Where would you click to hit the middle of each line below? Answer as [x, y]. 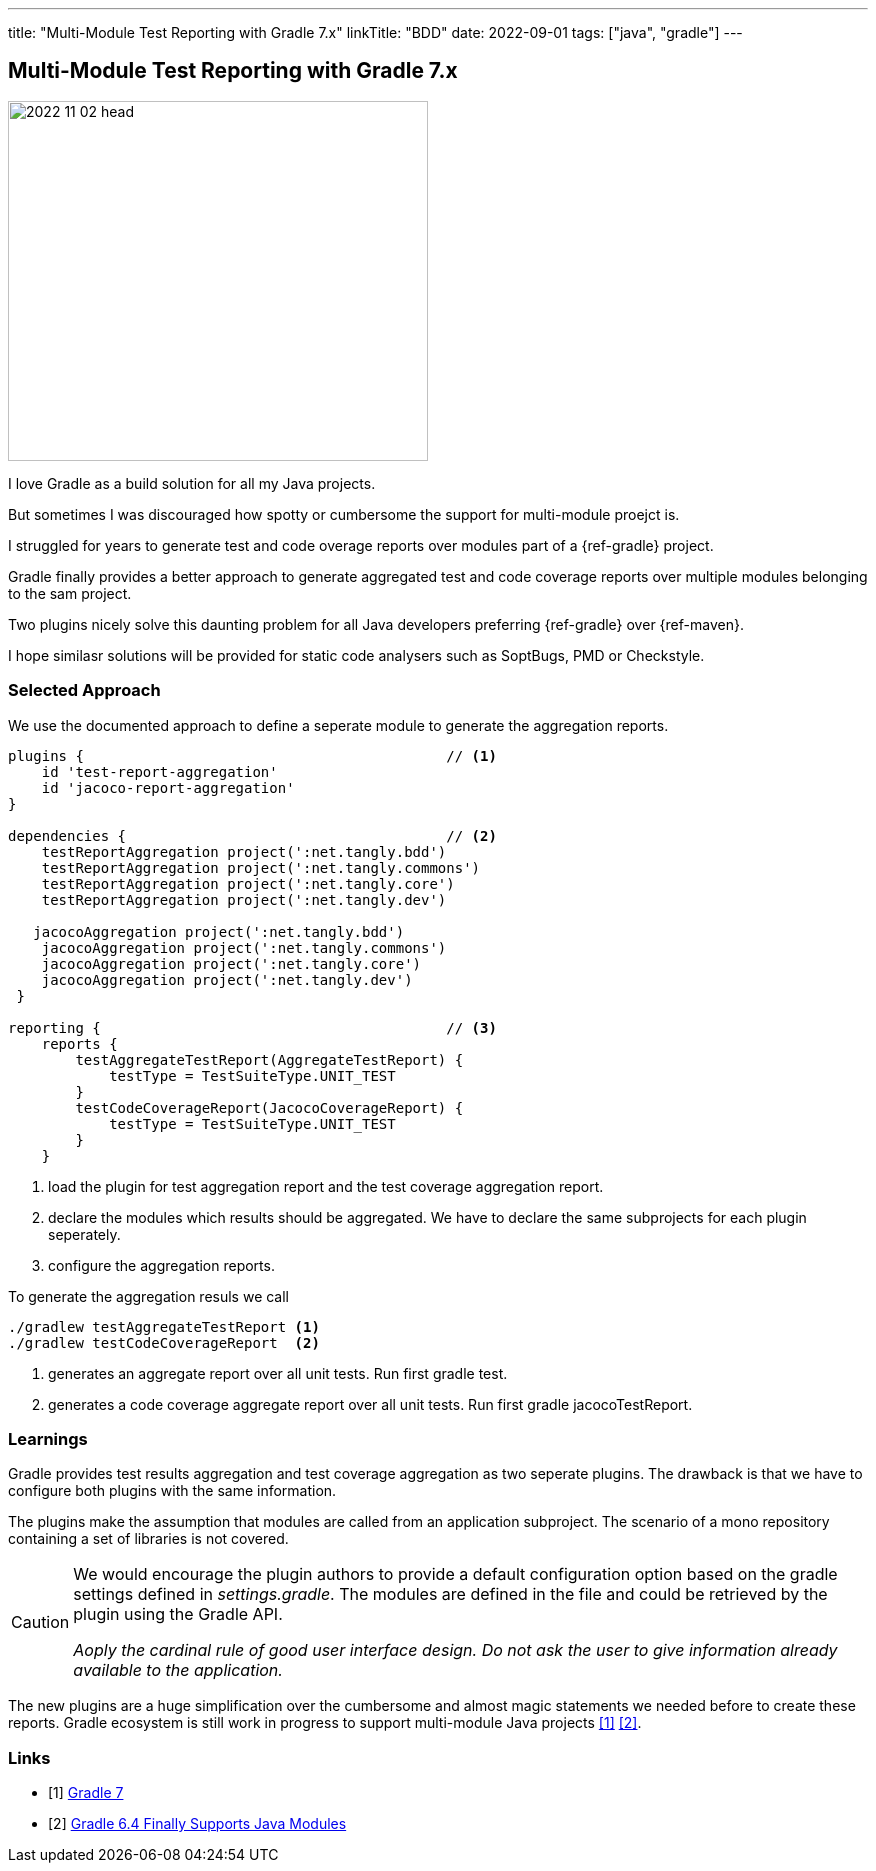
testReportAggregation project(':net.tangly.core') [248, 883]
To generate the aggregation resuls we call [149, 1296]
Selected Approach [84, 690]
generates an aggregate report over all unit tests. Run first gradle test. [278, 1373]
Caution [40, 1622]
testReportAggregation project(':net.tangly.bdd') [244, 851]
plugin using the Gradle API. [178, 1614]
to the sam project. [70, 593]
